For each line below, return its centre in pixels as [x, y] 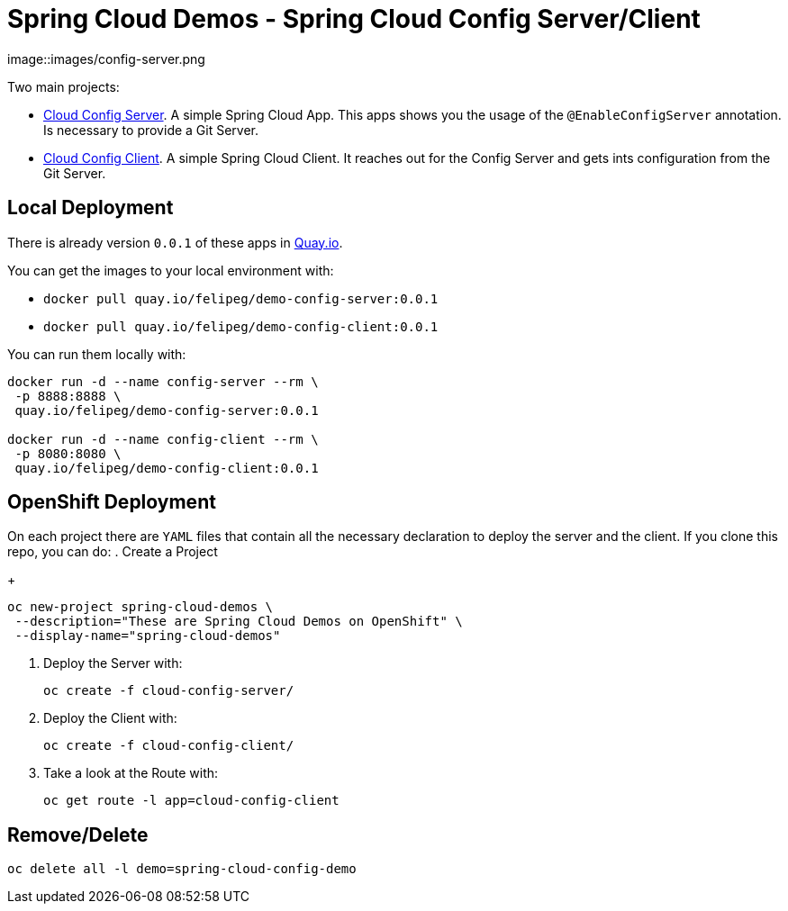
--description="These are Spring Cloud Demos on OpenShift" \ [239, 622]
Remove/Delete [78, 834]
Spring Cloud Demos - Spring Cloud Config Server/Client [354, 19]
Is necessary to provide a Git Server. [151, 130]
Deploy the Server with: [113, 663]
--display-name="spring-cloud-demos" [148, 636]
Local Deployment [91, 208]
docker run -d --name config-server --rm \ [163, 381]
